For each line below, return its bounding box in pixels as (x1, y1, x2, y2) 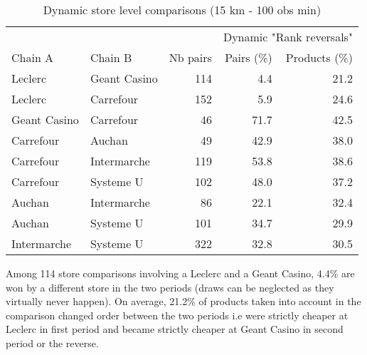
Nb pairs (169, 49, 212, 66)
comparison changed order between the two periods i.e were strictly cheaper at (6, 307, 349, 322)
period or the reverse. (6, 335, 99, 350)
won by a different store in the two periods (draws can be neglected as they (6, 279, 334, 294)
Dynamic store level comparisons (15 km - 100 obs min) (43, 1, 321, 18)
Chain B (90, 49, 132, 66)
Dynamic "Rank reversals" (223, 29, 353, 45)
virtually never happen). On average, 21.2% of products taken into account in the (6, 294, 361, 309)
